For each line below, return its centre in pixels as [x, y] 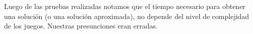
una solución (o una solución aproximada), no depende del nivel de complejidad [127, 16]
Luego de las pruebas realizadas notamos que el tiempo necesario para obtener [125, 6]
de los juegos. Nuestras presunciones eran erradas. [81, 26]
